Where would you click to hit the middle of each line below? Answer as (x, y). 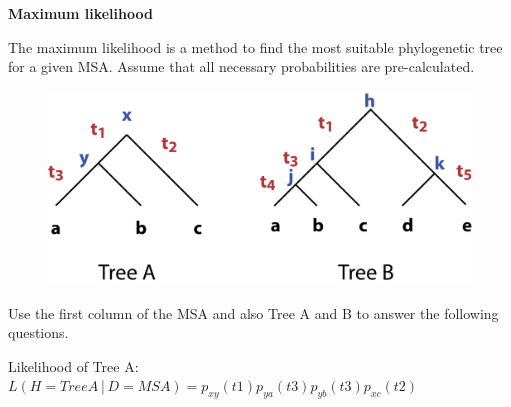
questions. (38, 332)
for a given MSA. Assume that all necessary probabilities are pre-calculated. (241, 66)
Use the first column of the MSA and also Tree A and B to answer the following (253, 312)
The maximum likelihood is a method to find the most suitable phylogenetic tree (255, 46)
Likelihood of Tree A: (73, 365)
